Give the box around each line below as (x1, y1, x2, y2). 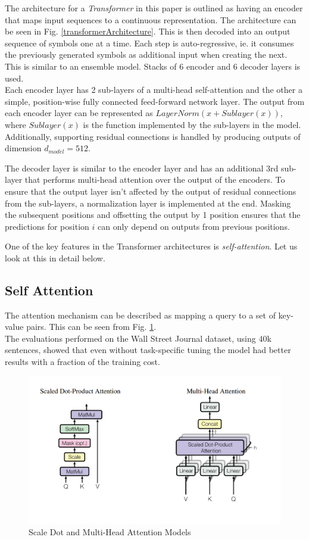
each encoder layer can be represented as (5, 107, 153, 119)
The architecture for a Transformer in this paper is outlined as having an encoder (5, 2, 303, 14)
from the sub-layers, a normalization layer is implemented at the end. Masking (5, 196, 291, 209)
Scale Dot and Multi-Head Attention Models (29, 526, 191, 538)
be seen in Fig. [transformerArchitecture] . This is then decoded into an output (5, 25, 291, 38)
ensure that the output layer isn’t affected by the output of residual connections (5, 185, 296, 197)
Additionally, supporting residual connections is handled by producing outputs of (5, 130, 301, 142)
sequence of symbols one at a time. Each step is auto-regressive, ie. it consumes (5, 36, 294, 49)
